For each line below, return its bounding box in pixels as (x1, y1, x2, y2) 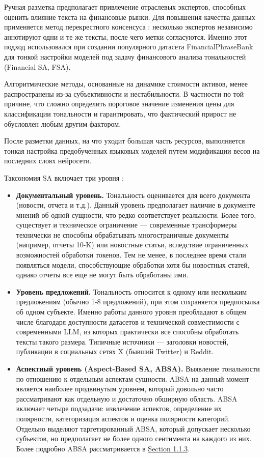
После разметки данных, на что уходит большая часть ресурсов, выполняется (4, 135, 245, 146)
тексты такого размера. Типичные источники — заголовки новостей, (16, 336, 229, 347)
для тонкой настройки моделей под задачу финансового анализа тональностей (4, 51, 246, 62)
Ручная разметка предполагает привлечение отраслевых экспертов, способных (4, 2, 246, 12)
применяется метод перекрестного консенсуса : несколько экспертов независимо (4, 21, 253, 32)
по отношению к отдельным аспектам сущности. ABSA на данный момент (16, 373, 249, 384)
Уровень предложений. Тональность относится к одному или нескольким (16, 286, 247, 297)
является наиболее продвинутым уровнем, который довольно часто (16, 383, 224, 394)
